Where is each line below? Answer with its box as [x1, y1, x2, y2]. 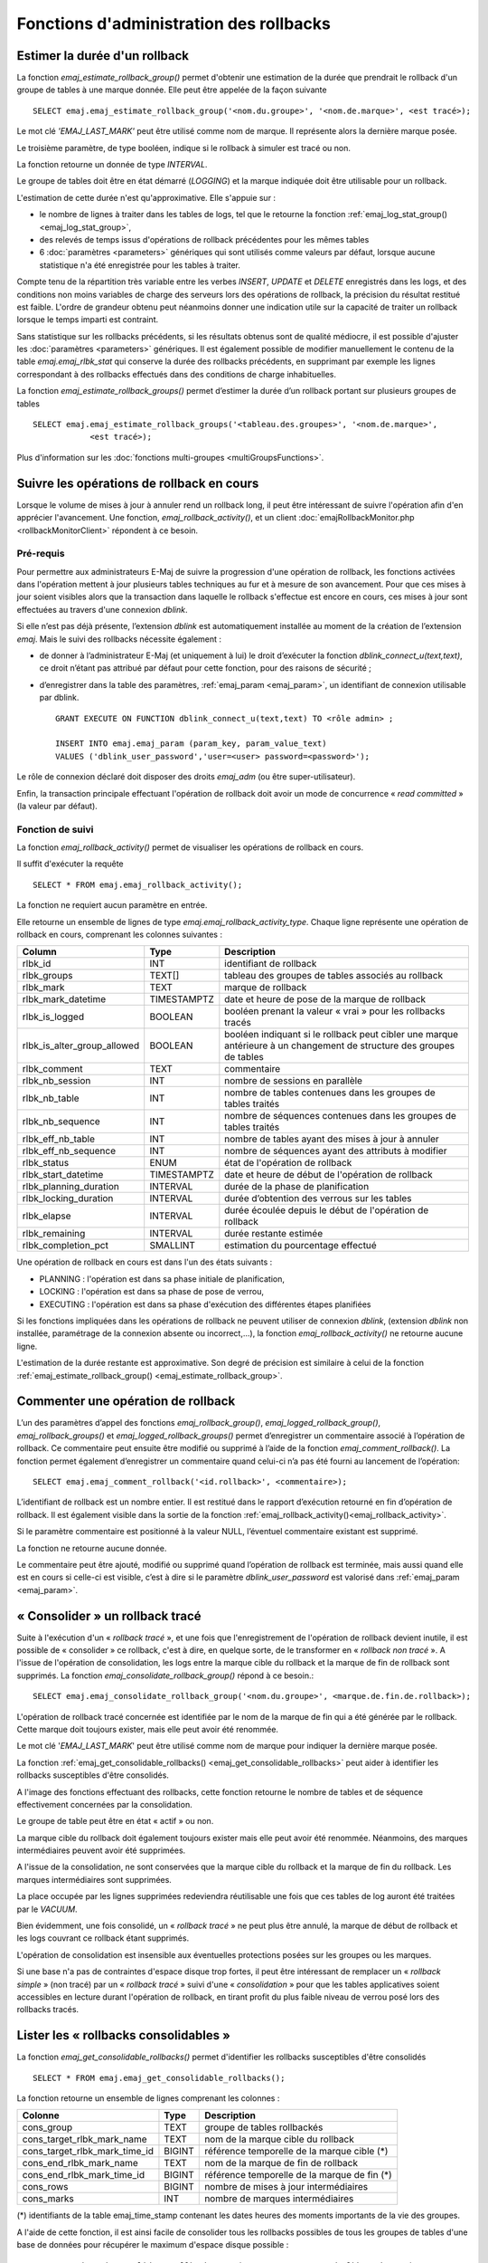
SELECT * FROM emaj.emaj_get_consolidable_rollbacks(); [33, 2073, 286, 2083]
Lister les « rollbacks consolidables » [16, 2028, 230, 2043]
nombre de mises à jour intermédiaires [204, 2181, 369, 2193]
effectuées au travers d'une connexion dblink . [16, 604, 188, 615]
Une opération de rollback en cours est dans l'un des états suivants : [16, 1256, 273, 1267]
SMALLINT [149, 1239, 196, 1252]
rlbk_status [22, 1157, 70, 1170]
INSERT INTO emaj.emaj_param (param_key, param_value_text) [55, 739, 327, 749]
